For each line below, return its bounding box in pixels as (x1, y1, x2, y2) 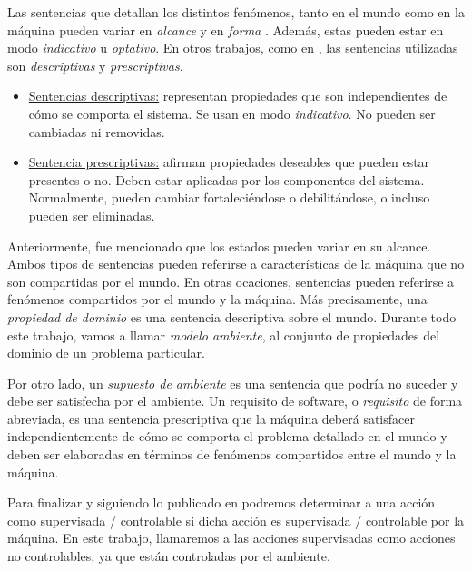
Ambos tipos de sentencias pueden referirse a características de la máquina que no (7, 254, 465, 273)
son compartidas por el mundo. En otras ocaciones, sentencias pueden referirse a (7, 271, 455, 290)
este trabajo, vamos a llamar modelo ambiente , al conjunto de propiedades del (7, 325, 440, 344)
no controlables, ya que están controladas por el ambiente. (7, 546, 330, 566)
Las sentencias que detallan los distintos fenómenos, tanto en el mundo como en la (7, 3, 465, 21)
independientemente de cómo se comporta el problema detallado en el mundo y (7, 427, 447, 446)
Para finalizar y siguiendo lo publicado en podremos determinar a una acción (7, 493, 436, 512)
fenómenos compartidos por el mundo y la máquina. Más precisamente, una (7, 290, 428, 309)
